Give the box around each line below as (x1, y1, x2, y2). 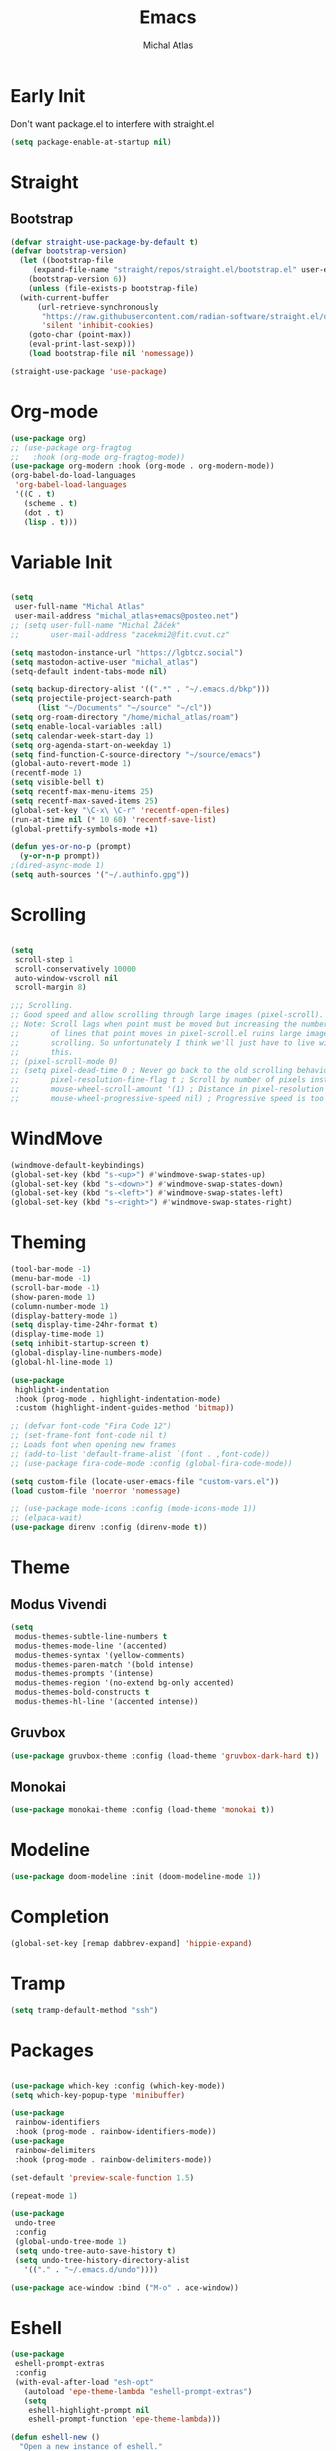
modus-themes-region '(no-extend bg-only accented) (14, 1678, 235, 1688)
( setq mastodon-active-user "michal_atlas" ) (10, 657, 199, 667)
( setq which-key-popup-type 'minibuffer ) (10, 2090, 186, 2100)
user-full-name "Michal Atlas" (14, 602, 145, 612)
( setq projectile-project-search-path (10, 694, 172, 704)
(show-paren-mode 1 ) (10, 1292, 97, 1302)
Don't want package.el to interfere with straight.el (10, 117, 215, 130)
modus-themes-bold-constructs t (14, 1687, 150, 1698)
